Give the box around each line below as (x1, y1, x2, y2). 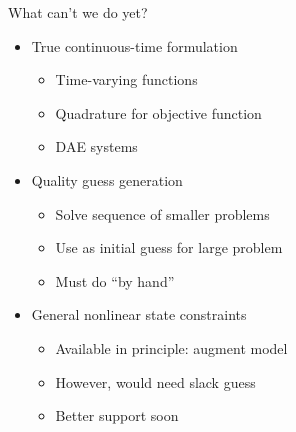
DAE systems (55, 136, 138, 157)
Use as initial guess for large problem (55, 237, 283, 258)
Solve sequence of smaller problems (55, 203, 270, 224)
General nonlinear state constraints (31, 304, 247, 325)
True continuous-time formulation (31, 35, 238, 56)
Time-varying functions (55, 69, 198, 90)
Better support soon (55, 405, 179, 426)
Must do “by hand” (55, 270, 175, 291)
